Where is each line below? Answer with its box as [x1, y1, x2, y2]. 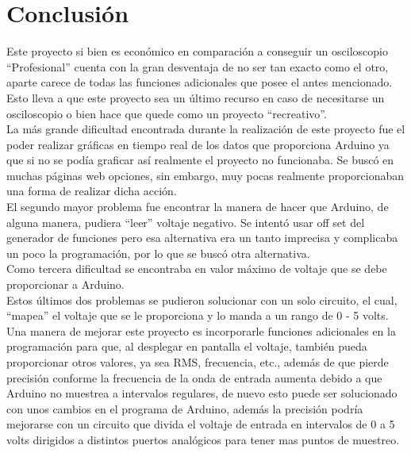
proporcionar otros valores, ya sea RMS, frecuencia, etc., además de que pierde [6, 354, 389, 370]
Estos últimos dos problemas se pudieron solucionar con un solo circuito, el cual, [6, 291, 398, 308]
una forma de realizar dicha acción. [6, 182, 177, 199]
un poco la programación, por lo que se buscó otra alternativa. [6, 244, 310, 261]
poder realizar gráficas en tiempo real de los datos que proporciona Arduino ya [6, 136, 390, 152]
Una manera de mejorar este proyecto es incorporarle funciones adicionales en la [6, 322, 396, 339]
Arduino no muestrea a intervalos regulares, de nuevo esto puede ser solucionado [6, 385, 398, 401]
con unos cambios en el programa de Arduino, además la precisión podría [6, 400, 363, 417]
